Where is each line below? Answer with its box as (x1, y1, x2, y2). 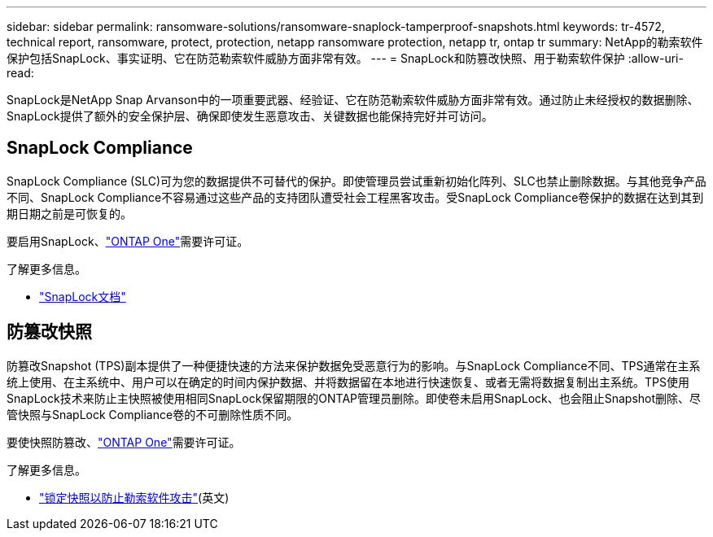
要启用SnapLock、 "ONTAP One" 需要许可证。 (7, 234, 249, 248)
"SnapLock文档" (39, 289, 126, 303)
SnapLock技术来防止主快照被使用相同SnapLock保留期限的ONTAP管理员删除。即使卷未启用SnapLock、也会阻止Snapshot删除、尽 (7, 391, 702, 405)
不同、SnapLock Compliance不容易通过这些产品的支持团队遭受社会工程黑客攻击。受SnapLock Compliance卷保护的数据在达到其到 (7, 190, 704, 204)
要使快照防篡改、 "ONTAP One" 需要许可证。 (7, 434, 241, 449)
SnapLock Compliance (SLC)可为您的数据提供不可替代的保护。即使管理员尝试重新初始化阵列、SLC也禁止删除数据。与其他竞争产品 (7, 173, 706, 188)
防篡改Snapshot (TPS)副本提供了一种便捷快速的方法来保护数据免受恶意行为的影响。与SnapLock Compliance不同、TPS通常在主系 (7, 358, 701, 373)
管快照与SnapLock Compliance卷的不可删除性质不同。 (7, 407, 299, 421)
